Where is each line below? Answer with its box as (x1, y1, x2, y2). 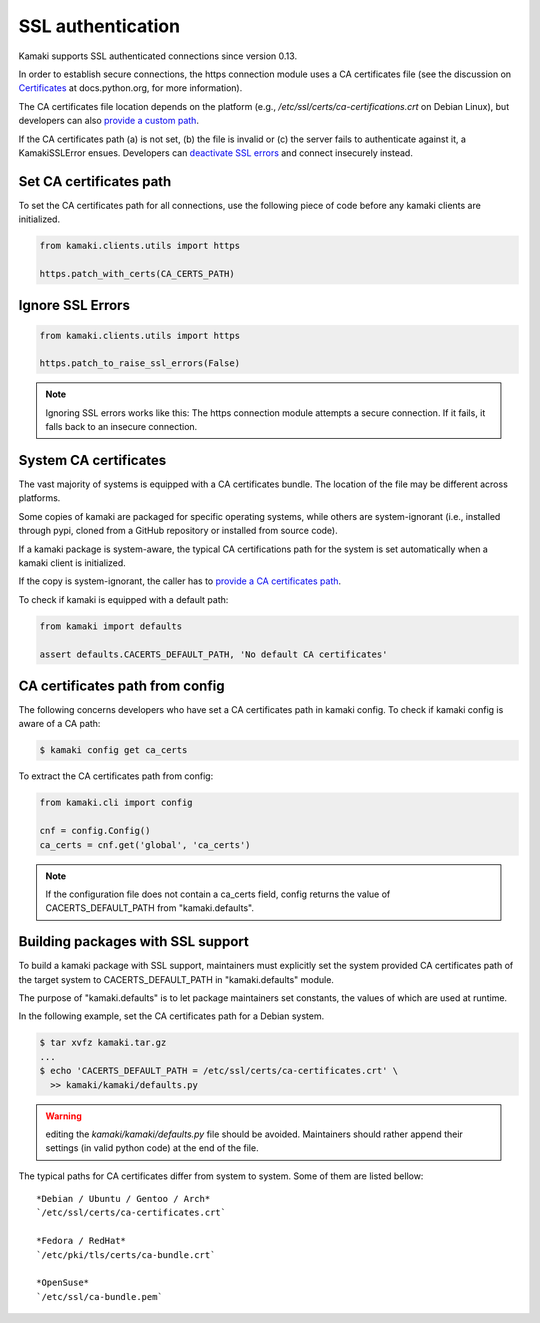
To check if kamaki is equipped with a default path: (18, 593, 229, 605)
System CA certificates (18, 451, 167, 469)
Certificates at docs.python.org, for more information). (18, 82, 243, 94)
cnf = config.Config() (39, 825, 151, 837)
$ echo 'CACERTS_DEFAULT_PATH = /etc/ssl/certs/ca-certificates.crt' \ (39, 1065, 399, 1077)
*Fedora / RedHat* (36, 1235, 127, 1247)
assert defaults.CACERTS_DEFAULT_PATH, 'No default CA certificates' (39, 648, 388, 660)
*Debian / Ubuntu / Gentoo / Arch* (36, 1193, 211, 1205)
